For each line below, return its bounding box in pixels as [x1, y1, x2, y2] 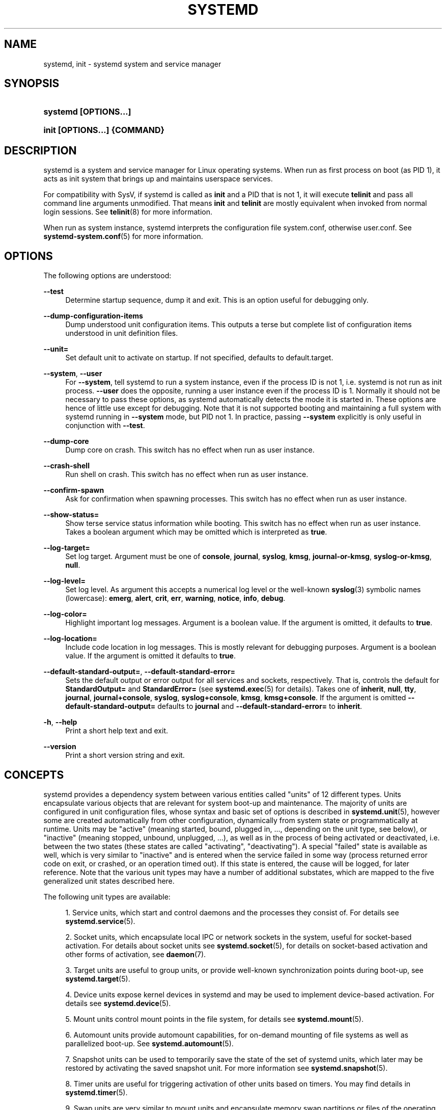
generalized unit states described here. [43, 876, 175, 885]
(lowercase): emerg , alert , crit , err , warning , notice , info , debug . [65, 594, 286, 603]
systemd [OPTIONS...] [43, 107, 131, 117]
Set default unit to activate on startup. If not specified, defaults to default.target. [65, 353, 333, 362]
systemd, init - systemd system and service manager [43, 59, 221, 68]
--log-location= [43, 634, 97, 643]
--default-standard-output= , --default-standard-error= [43, 667, 236, 676]
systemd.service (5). [65, 916, 135, 926]
